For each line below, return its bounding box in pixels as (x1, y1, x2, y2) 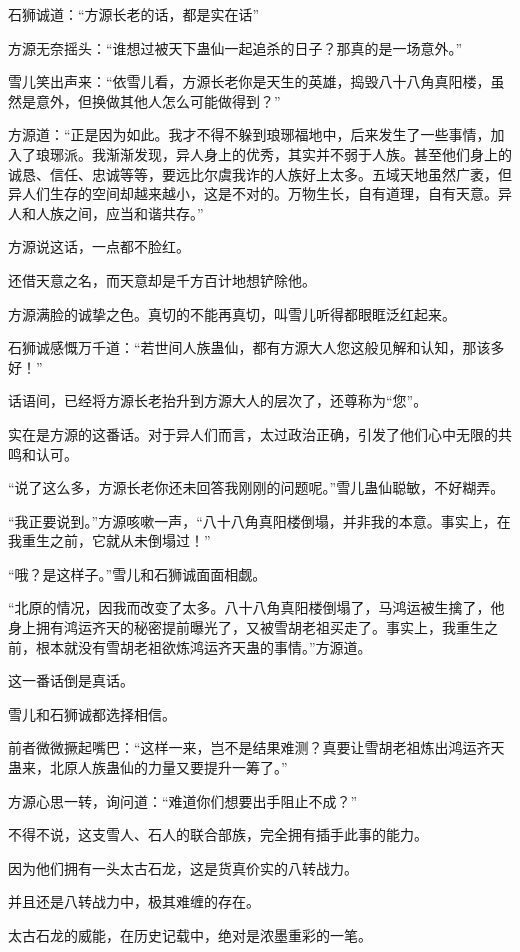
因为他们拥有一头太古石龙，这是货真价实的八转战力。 (8, 857, 358, 878)
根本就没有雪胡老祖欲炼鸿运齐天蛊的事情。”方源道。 (35, 636, 372, 657)
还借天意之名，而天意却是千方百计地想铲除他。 (8, 269, 316, 290)
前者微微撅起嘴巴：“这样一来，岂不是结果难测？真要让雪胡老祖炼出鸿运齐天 (8, 737, 505, 758)
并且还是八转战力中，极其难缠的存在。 (8, 891, 260, 912)
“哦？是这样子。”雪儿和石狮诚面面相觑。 (8, 563, 267, 584)
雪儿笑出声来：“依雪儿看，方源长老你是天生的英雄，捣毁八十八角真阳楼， (8, 71, 491, 92)
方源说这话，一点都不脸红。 (8, 236, 190, 257)
